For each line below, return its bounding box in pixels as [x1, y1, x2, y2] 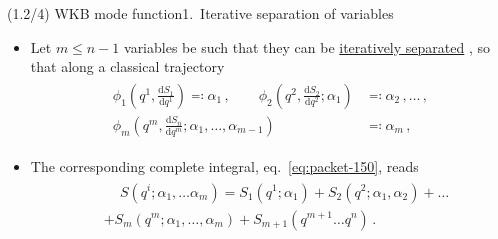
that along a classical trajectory [30, 56, 225, 77]
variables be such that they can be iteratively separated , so [124, 36, 490, 57]
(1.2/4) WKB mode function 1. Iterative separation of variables [7, 3, 394, 23]
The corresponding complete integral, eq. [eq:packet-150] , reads [30, 155, 419, 176]
